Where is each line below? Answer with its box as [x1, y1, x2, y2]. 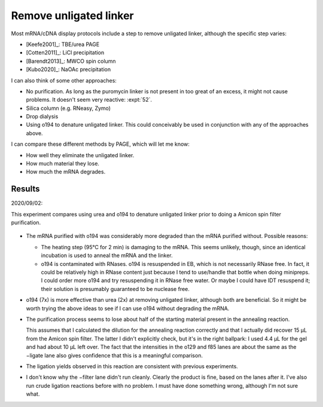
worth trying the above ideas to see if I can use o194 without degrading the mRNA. [26, 305, 230, 312]
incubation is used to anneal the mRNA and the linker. [41, 252, 173, 259]
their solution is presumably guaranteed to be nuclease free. [41, 285, 190, 292]
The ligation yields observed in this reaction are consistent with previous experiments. [26, 362, 239, 370]
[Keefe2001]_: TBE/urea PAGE [26, 41, 100, 48]
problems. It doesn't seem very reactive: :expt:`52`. [26, 96, 153, 103]
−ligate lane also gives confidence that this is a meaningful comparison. [26, 351, 203, 359]
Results [11, 184, 40, 194]
